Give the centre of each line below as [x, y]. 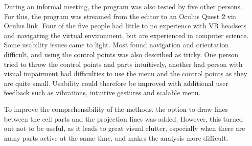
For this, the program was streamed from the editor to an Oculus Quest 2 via [120, 16]
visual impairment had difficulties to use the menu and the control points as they [126, 73]
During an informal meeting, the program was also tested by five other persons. [123, 6]
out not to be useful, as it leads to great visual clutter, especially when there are [125, 128]
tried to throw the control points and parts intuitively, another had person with [123, 64]
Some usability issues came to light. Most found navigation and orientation [116, 45]
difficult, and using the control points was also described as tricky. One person [121, 54]
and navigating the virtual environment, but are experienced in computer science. [126, 35]
